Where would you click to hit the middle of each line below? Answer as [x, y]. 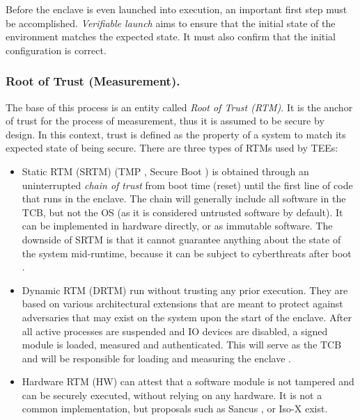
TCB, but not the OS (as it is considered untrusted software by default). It [182, 212]
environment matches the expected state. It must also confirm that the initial [171, 37]
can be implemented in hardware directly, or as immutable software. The [177, 226]
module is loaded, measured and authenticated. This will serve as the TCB [182, 345]
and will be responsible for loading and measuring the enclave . [156, 358]
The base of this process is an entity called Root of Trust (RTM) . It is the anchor [179, 107]
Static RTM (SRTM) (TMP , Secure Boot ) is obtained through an [165, 171]
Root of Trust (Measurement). [93, 81]
